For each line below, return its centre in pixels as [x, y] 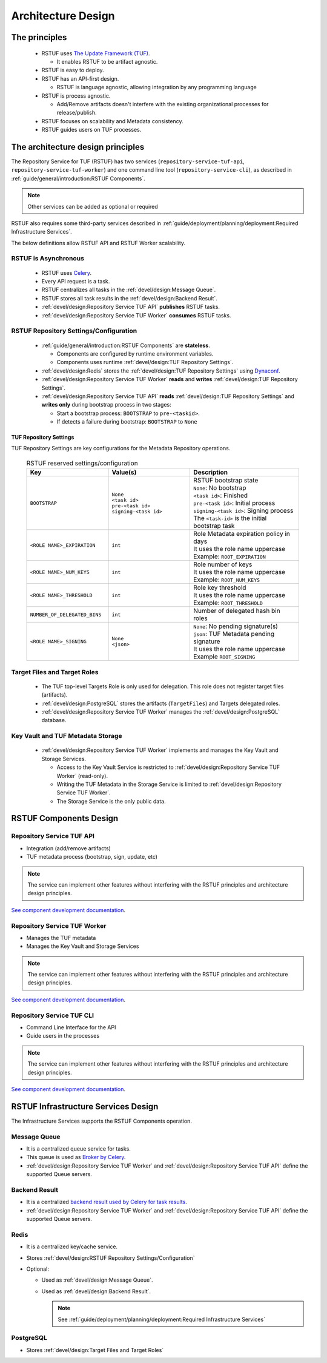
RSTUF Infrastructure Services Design [85, 1107]
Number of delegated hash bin [237, 611]
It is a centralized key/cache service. [72, 1246]
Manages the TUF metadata [61, 938]
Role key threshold [220, 587]
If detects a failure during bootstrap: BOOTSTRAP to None [127, 422]
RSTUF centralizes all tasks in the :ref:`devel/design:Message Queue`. [129, 290]
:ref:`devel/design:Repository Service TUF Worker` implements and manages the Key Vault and [160, 750]
